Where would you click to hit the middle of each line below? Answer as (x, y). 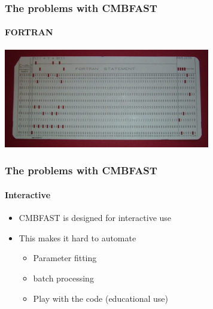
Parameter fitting (65, 258)
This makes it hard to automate (77, 237)
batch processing (63, 278)
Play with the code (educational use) (101, 298)
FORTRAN (29, 32)
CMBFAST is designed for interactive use (95, 218)
